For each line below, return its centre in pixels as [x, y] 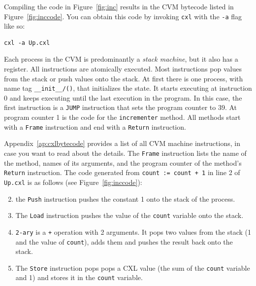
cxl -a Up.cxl [27, 43]
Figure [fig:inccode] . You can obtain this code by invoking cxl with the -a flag [123, 16]
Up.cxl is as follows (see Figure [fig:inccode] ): [73, 182]
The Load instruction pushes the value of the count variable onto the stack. [129, 215]
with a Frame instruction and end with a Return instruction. [95, 126]
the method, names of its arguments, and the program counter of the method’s [123, 162]
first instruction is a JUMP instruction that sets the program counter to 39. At [121, 107]
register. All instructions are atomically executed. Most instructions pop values [123, 69]
